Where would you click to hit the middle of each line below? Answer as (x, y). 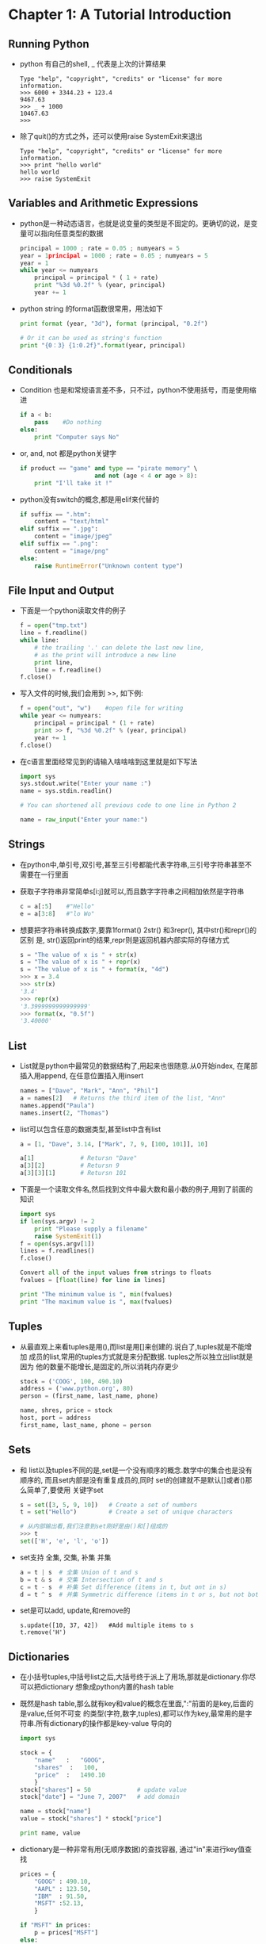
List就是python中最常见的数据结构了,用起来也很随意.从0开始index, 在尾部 (139, 1066)
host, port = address (55, 1418)
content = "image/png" (72, 551)
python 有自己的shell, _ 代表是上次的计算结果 (93, 64)
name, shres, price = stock (66, 1410)
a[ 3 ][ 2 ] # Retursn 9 (70, 1166)
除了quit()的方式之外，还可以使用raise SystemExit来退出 (111, 136)
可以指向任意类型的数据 (65, 233)
